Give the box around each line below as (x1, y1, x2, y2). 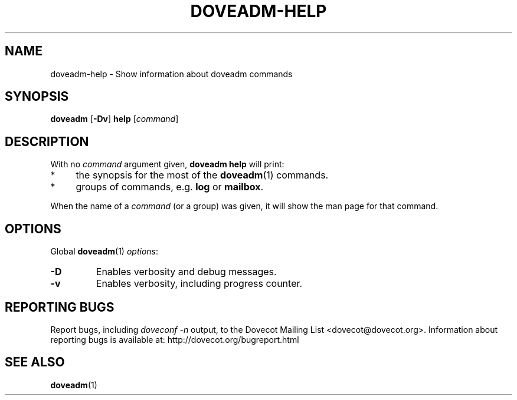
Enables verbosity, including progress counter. (96, 277, 303, 290)
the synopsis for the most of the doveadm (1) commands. (76, 169, 329, 181)
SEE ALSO (5, 355, 65, 370)
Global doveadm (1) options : (50, 246, 158, 257)
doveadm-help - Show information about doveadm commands (50, 68, 293, 79)
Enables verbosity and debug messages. (96, 266, 277, 278)
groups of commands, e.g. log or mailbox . (76, 181, 264, 193)
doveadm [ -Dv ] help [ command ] (50, 114, 179, 124)
